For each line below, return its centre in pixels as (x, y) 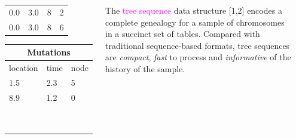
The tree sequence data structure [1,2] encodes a (194, 10)
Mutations (49, 52)
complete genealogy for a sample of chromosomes (195, 22)
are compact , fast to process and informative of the (198, 57)
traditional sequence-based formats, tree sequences (198, 45)
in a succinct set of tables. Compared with (183, 34)
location (24, 68)
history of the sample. (145, 68)
